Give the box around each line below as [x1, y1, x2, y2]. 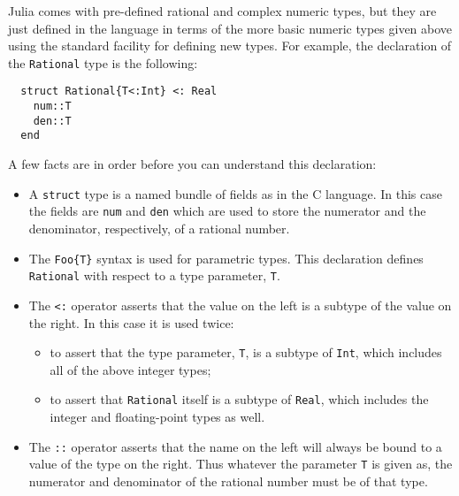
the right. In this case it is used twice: [28, 313, 234, 332]
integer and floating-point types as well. [50, 408, 265, 426]
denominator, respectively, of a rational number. [28, 218, 290, 237]
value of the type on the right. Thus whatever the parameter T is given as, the [28, 454, 453, 473]
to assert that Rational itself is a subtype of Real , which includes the [50, 390, 429, 408]
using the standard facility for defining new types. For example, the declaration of [8, 36, 452, 55]
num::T [33, 100, 72, 113]
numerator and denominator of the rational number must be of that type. [28, 471, 428, 490]
